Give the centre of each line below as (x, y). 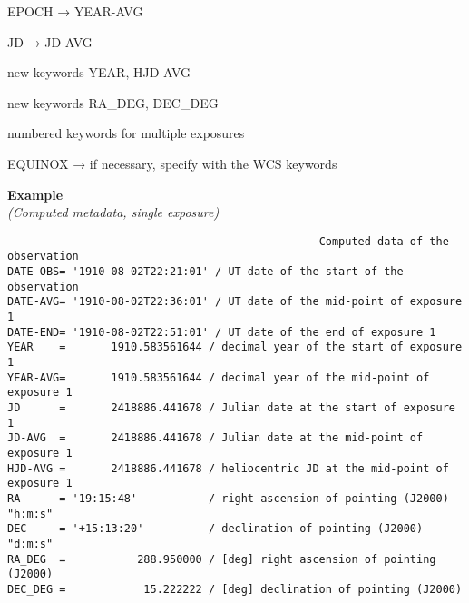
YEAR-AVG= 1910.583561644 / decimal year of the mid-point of (219, 377)
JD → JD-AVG (50, 41)
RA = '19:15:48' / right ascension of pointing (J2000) (228, 498)
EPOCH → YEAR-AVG (75, 11)
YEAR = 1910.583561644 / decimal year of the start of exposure (235, 347)
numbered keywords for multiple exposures (126, 133)
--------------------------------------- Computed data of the (254, 241)
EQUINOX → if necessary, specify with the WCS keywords (172, 163)
